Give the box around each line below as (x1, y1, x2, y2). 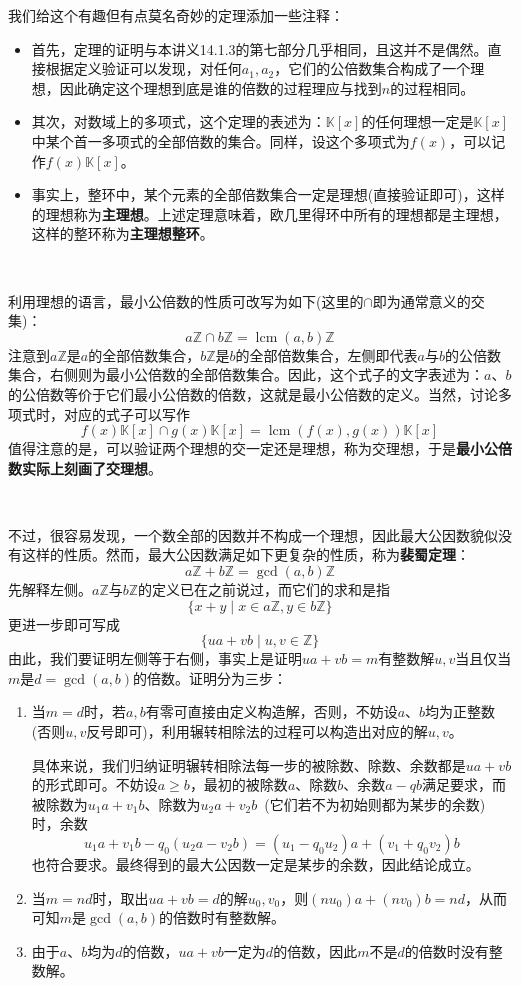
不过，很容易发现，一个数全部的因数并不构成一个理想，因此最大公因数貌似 (8, 524, 498, 545)
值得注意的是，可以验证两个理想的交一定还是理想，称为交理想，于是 (8, 438, 456, 459)
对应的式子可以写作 (63, 403, 190, 424)
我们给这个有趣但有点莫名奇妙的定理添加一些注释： (8, 5, 344, 25)
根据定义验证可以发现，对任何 (45, 58, 242, 79)
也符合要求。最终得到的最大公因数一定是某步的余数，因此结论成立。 (31, 854, 480, 874)
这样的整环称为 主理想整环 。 (31, 223, 214, 244)
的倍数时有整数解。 (158, 907, 285, 928)
